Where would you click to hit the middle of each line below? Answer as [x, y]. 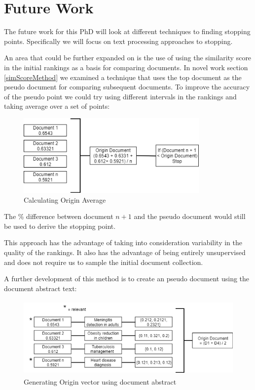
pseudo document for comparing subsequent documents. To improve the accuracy [127, 87]
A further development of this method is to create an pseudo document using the [127, 279]
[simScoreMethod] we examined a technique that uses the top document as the [123, 77]
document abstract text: [40, 288]
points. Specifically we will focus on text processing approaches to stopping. [118, 41]
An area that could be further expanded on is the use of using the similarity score [128, 58]
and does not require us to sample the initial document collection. [104, 262]
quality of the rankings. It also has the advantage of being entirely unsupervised [125, 252]
